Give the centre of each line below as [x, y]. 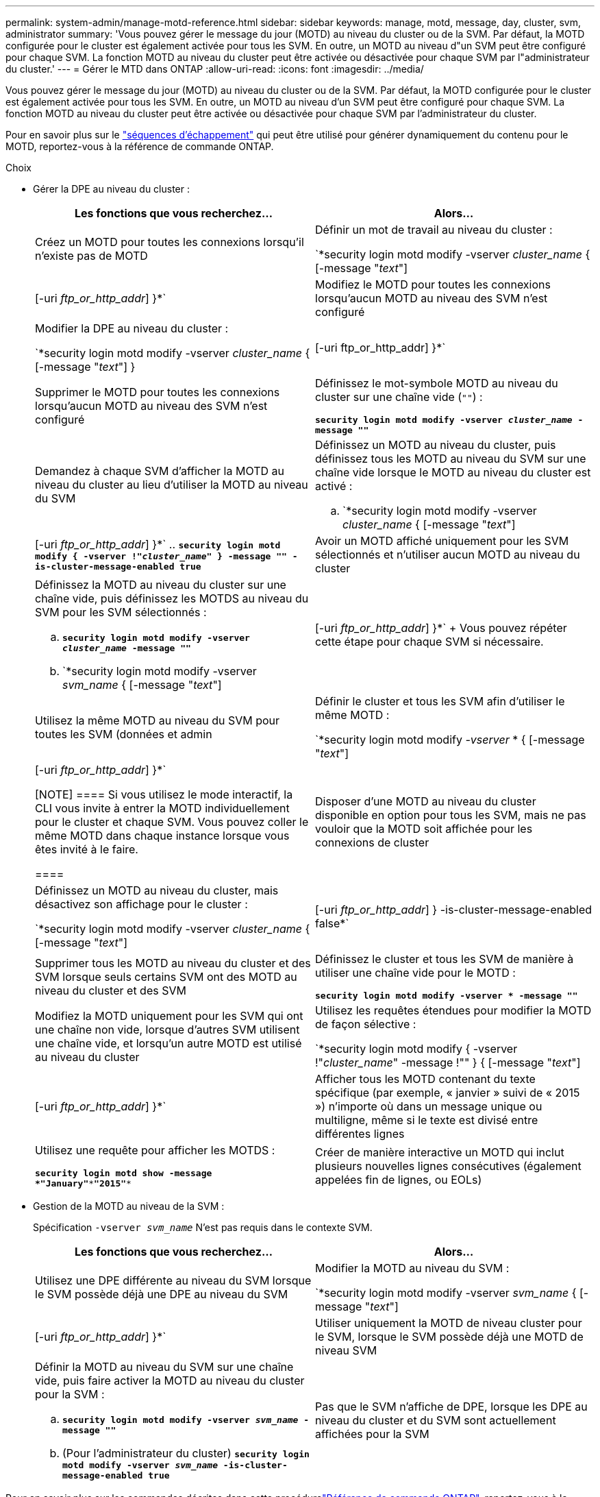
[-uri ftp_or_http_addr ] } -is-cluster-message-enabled [454, 910]
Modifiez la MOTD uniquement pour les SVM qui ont [169, 1016]
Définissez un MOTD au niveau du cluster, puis [436, 445]
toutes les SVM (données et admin [124, 734]
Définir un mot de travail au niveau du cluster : [434, 230]
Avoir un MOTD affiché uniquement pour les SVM [442, 541]
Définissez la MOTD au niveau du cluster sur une [161, 585]
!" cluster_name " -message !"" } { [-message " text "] [448, 1062]
